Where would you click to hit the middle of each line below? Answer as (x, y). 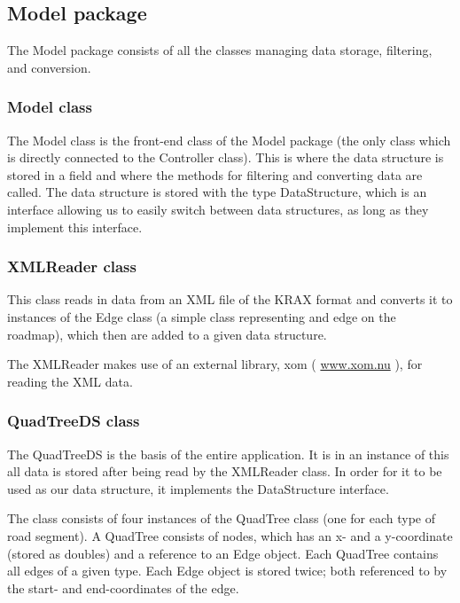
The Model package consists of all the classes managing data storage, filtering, (220, 50)
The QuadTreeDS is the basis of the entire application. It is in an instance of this (228, 454)
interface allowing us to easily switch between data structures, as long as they (218, 209)
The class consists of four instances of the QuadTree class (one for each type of (221, 518)
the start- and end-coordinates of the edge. (123, 587)
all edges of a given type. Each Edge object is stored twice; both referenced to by (227, 571)
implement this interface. (75, 227)
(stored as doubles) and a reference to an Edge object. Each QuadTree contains (223, 553)
